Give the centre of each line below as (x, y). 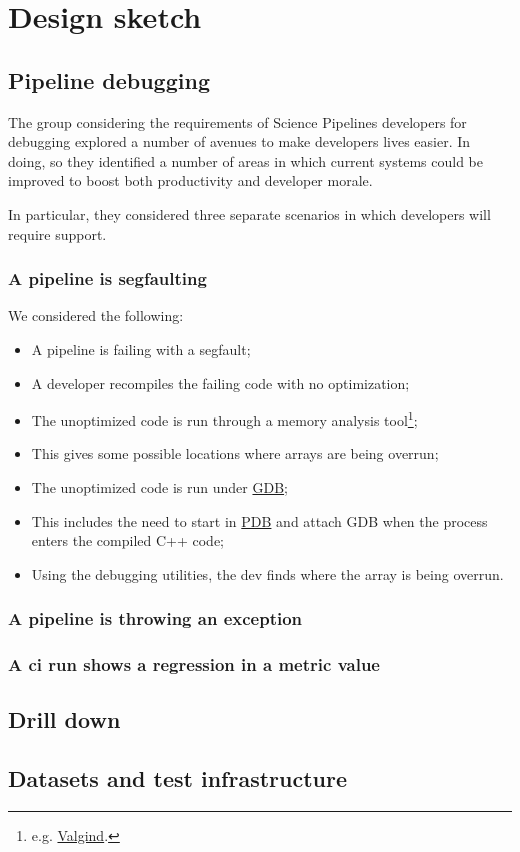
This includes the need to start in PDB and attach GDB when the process (259, 520)
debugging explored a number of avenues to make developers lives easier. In (239, 141)
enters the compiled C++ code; (128, 540)
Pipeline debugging (109, 79)
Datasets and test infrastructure (178, 778)
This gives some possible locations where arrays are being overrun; (235, 453)
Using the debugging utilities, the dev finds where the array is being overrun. (267, 573)
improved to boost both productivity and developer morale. (190, 180)
